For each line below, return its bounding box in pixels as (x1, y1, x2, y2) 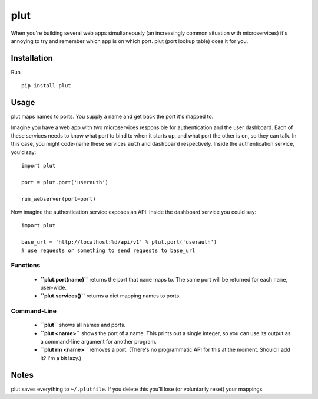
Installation (11, 53, 53, 63)
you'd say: (11, 148, 37, 156)
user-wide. (40, 284, 67, 291)
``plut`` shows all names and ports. (40, 322, 126, 329)
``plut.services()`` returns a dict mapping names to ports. (40, 292, 181, 299)
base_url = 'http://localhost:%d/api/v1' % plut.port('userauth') (21, 239, 217, 246)
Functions (11, 261, 41, 270)
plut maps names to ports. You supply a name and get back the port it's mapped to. (11, 113, 214, 120)
